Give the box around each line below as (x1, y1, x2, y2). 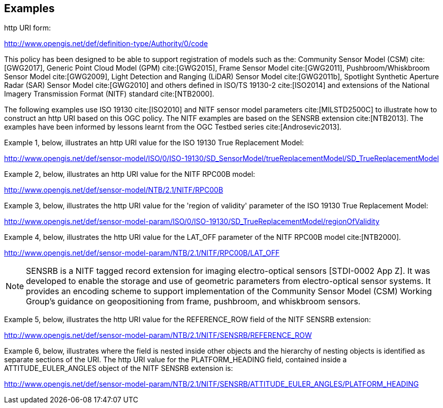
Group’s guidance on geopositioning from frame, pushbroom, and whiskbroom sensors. (26, 296, 361, 307)
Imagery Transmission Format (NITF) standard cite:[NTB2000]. (4, 89, 214, 99)
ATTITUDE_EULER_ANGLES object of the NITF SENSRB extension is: (4, 364, 233, 373)
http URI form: (4, 23, 51, 33)
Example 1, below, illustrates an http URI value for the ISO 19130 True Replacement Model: (4, 138, 304, 147)
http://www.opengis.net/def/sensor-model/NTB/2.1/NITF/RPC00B (4, 185, 224, 195)
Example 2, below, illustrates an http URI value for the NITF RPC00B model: (4, 170, 256, 179)
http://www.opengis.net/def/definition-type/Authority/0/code (4, 39, 208, 48)
